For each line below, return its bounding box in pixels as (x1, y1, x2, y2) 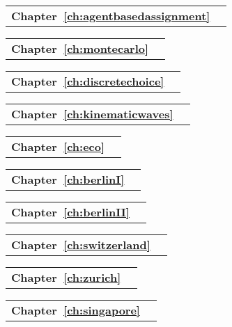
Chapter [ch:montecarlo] (11, 40, 149, 56)
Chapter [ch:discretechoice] (11, 73, 164, 89)
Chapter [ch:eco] (11, 138, 105, 154)
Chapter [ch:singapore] (11, 302, 140, 318)
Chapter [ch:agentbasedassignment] (11, 8, 210, 24)
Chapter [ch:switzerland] (11, 237, 150, 253)
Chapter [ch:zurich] (11, 269, 121, 285)
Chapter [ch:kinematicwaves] (11, 106, 173, 122)
